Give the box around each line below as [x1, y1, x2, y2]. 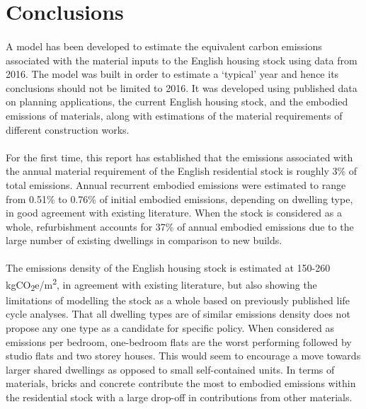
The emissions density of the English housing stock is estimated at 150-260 [6, 260, 331, 275]
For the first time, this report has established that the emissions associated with [6, 149, 353, 164]
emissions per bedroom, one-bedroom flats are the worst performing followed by [6, 334, 352, 349]
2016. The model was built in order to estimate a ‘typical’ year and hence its [6, 67, 339, 81]
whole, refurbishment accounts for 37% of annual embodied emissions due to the [6, 219, 354, 234]
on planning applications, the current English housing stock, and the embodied [6, 94, 348, 109]
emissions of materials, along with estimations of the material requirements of [6, 108, 343, 122]
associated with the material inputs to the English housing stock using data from [6, 52, 358, 67]
